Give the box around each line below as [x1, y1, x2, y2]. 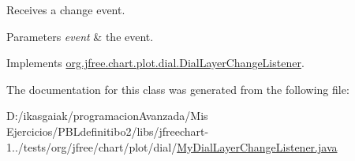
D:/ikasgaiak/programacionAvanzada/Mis [6, 107, 208, 124]
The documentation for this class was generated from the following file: [6, 80, 349, 97]
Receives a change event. [6, 2, 125, 17]
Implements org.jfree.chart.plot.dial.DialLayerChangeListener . [6, 54, 305, 71]
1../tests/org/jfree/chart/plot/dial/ [6, 138, 177, 155]
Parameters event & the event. [6, 28, 154, 44]
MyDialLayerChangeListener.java [177, 138, 338, 155]
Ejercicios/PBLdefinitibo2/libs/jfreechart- [6, 122, 209, 139]
